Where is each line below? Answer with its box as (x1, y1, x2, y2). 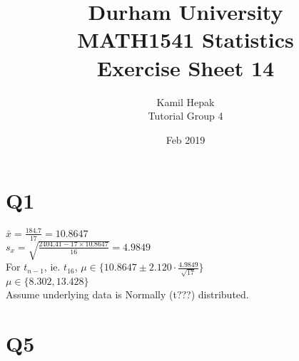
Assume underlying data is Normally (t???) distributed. (6, 286, 249, 301)
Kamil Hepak (156, 94, 215, 109)
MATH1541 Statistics (77, 25, 294, 54)
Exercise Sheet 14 (96, 53, 275, 82)
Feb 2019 (166, 132, 206, 147)
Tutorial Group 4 (148, 108, 223, 123)
